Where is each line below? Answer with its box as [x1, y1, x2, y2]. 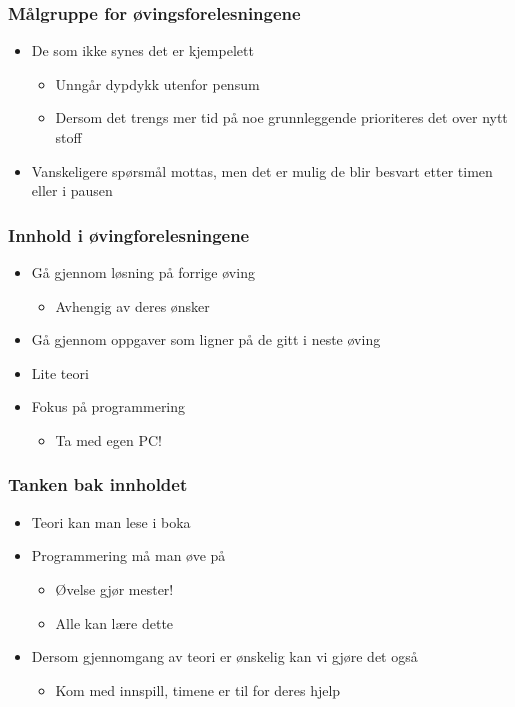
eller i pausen [31, 180, 113, 201]
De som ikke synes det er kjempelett [31, 40, 254, 61]
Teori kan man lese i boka [31, 511, 191, 532]
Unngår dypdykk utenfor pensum [55, 73, 260, 94]
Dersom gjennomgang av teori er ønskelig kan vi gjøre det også [31, 646, 418, 667]
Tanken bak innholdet [8, 472, 188, 497]
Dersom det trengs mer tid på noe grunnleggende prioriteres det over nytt [55, 107, 508, 128]
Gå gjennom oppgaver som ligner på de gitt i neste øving [31, 329, 381, 350]
